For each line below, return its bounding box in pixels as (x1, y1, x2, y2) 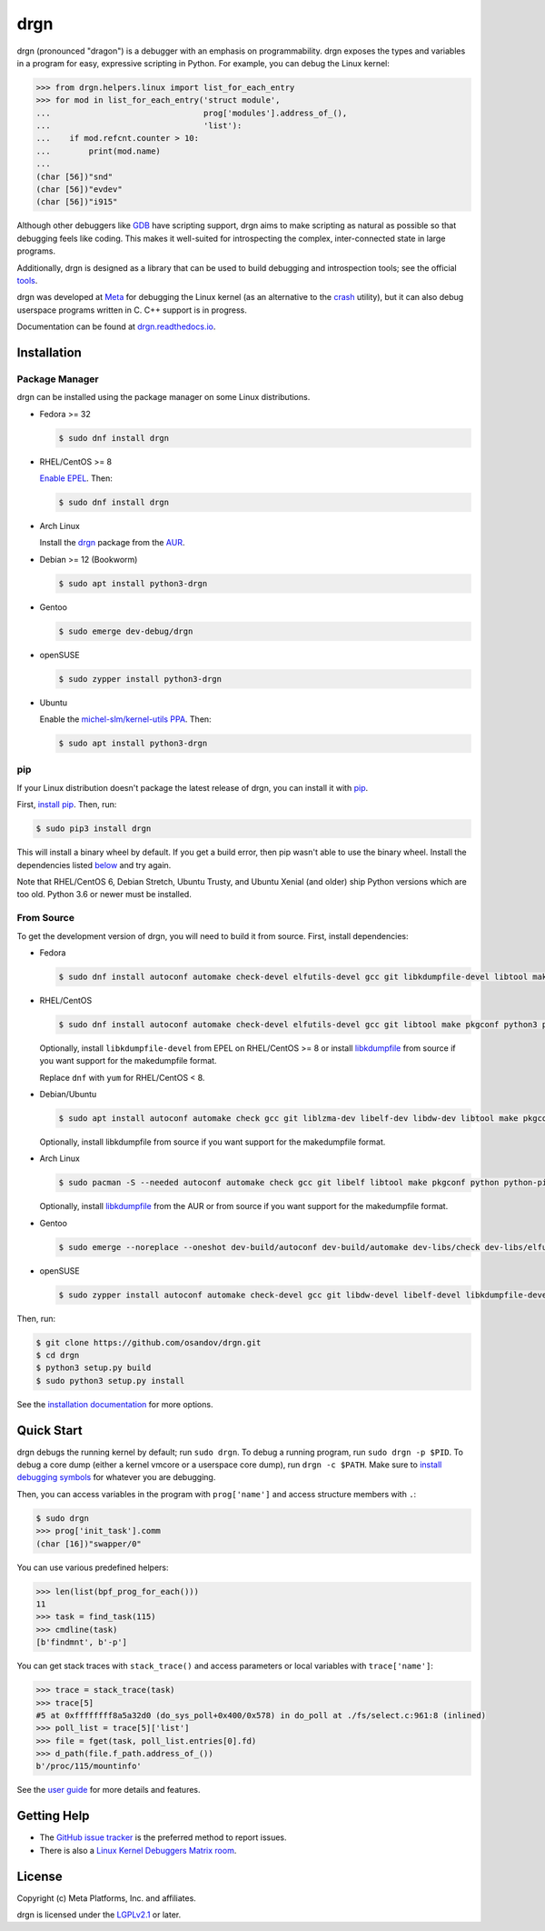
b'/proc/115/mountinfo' (35, 1761, 143, 1772)
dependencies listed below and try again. (16, 859, 172, 870)
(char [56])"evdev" (35, 185, 123, 195)
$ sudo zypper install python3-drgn (58, 674, 223, 684)
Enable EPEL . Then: (39, 473, 114, 484)
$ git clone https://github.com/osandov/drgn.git (35, 1337, 262, 1347)
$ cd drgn (35, 1350, 80, 1361)
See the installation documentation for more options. (16, 1398, 213, 1409)
